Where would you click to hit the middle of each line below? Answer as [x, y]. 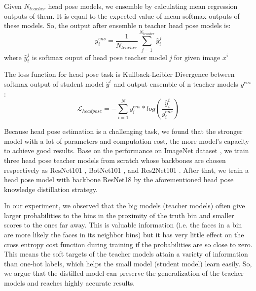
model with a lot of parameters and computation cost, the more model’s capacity [127, 141]
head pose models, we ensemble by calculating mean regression [143, 6]
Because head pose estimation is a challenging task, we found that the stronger [123, 131]
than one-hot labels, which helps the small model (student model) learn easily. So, [128, 263]
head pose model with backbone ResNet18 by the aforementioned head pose [119, 179]
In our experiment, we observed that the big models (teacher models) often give [125, 206]
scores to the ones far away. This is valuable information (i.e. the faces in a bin [123, 225]
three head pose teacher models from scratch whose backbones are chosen [115, 160]
